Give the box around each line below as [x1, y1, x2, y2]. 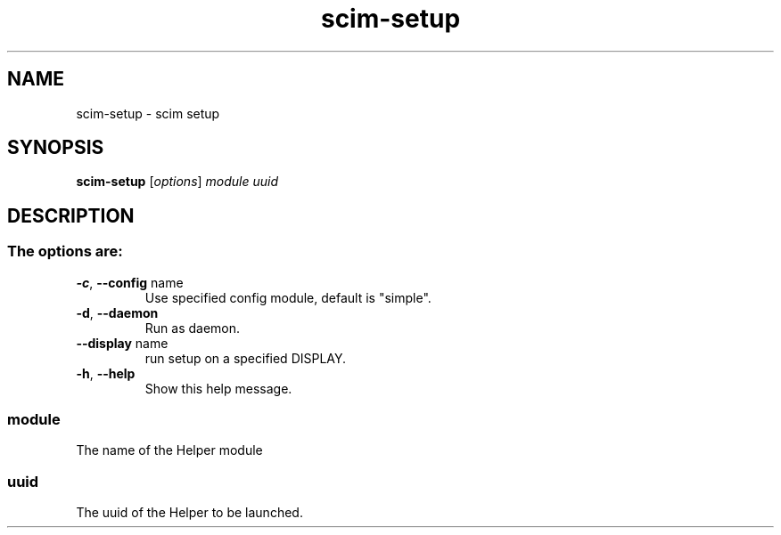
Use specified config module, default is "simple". [144, 289, 432, 305]
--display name [76, 335, 169, 351]
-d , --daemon [76, 304, 159, 320]
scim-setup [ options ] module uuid [76, 174, 279, 190]
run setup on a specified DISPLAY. [144, 350, 347, 366]
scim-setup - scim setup [76, 105, 220, 121]
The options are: [7, 242, 123, 261]
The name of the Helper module [76, 442, 263, 458]
